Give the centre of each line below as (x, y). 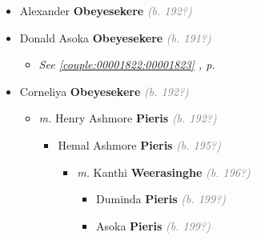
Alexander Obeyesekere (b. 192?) (106, 10)
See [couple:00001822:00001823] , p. (127, 64)
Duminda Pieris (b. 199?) (161, 199)
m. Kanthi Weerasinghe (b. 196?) (164, 172)
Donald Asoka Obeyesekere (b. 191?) (115, 37)
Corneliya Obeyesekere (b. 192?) (104, 91)
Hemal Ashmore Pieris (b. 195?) (139, 144)
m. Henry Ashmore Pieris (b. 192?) (128, 118)
